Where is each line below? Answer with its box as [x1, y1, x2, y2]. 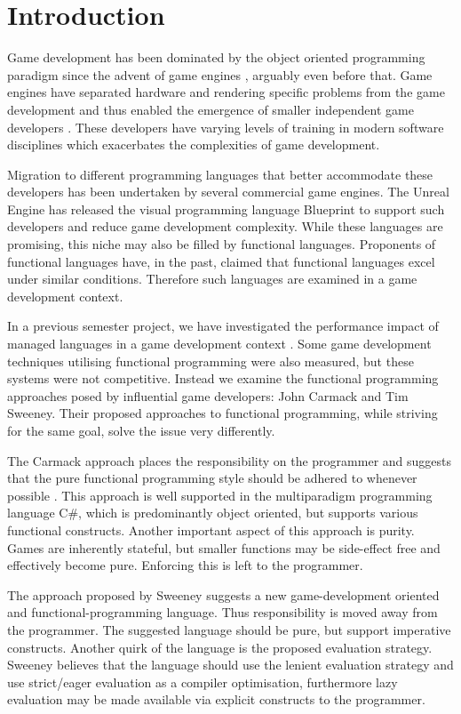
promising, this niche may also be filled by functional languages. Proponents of [7, 235, 436, 253]
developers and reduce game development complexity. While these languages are [7, 217, 443, 236]
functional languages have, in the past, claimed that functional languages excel [7, 252, 435, 270]
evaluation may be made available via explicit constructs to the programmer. [7, 690, 425, 709]
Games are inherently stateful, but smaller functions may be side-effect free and [7, 538, 441, 557]
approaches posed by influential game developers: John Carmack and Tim [7, 386, 409, 405]
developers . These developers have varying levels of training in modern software [7, 117, 444, 136]
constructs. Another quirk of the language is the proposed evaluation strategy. [7, 638, 433, 656]
